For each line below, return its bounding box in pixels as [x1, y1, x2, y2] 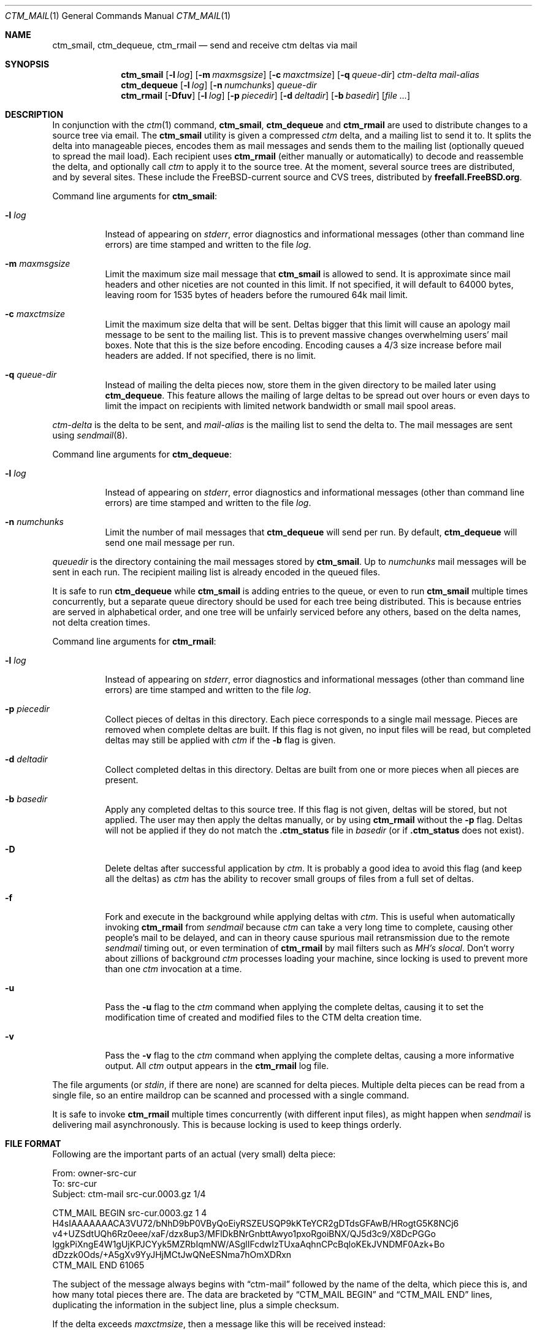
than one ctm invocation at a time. [105, 964, 242, 974]
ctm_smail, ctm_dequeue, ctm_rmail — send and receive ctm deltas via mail [52, 40, 357, 50]
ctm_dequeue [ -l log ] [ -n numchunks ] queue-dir [121, 80, 317, 90]
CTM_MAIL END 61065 [52, 1260, 145, 1270]
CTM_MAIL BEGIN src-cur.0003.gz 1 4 [52, 1208, 207, 1218]
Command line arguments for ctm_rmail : [52, 636, 216, 646]
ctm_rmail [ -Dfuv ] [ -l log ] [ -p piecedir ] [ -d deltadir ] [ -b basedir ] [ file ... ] [121, 90, 411, 101]
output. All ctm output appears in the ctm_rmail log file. [105, 1060, 329, 1071]
